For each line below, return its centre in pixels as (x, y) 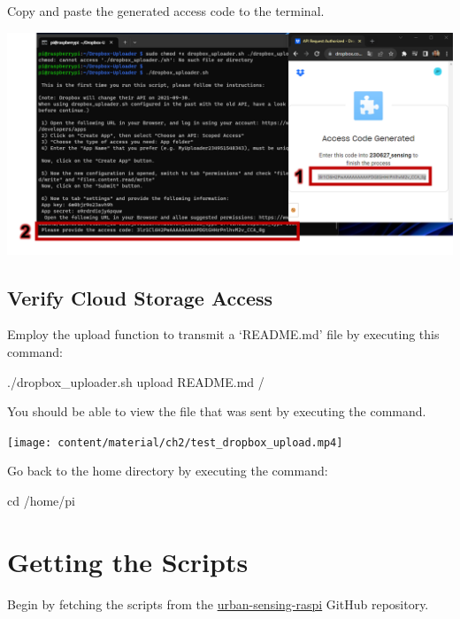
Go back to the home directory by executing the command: (168, 471)
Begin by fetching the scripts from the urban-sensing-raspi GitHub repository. (218, 604)
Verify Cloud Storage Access (140, 297)
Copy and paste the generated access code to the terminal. (166, 11)
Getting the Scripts (128, 561)
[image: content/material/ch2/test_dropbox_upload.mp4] (175, 442)
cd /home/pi (41, 501)
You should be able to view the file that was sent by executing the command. (217, 411)
